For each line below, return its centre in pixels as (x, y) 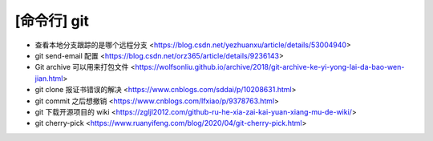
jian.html (49, 78)
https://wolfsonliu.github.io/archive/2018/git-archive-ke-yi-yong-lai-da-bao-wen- (270, 67)
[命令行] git (52, 21)
